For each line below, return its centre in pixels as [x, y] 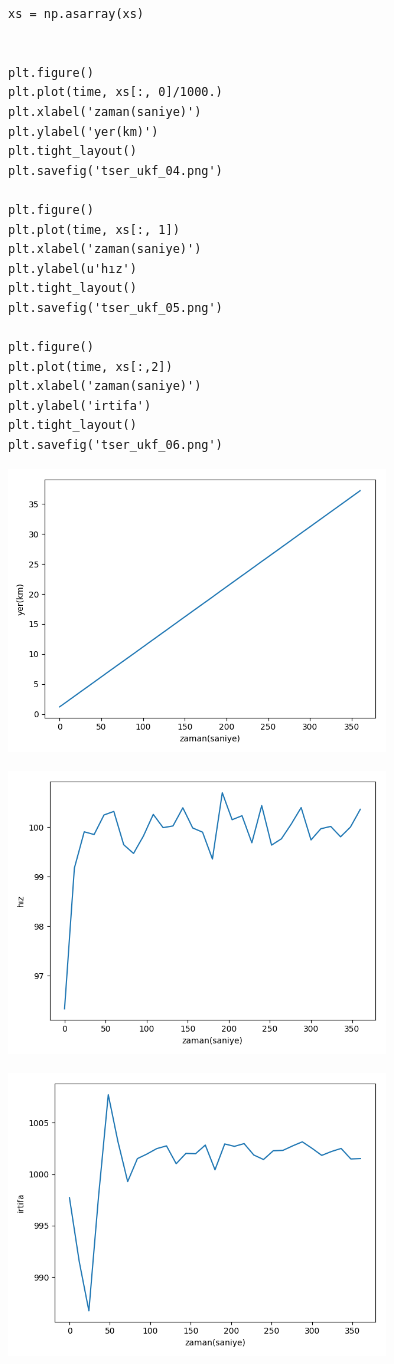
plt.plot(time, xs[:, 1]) [94, 229]
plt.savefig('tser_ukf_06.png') [115, 445]
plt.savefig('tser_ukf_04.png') [115, 170]
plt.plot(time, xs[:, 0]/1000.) [115, 92]
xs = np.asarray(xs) [76, 14]
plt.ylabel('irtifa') [80, 405]
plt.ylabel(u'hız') [72, 268]
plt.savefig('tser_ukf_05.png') [115, 307]
